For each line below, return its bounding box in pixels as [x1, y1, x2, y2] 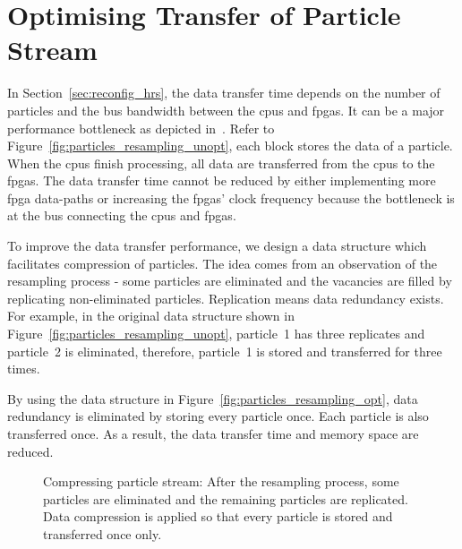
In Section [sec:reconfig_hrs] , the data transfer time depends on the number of [7, 83, 441, 102]
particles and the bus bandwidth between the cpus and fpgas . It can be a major [7, 100, 445, 119]
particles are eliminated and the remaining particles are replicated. [43, 489, 408, 508]
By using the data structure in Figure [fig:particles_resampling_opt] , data [7, 389, 418, 407]
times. [7, 359, 40, 378]
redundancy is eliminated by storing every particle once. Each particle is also [7, 407, 429, 425]
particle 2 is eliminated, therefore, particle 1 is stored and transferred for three [7, 341, 442, 360]
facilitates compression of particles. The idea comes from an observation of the [7, 253, 438, 272]
